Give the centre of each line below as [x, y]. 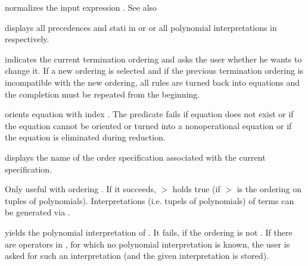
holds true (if [196, 189]
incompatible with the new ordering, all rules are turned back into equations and [153, 82]
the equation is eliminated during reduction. [85, 137]
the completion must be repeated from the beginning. [102, 94]
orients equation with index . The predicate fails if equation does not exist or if [149, 114]
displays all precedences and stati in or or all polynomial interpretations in [141, 27]
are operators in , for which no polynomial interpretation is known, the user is [147, 244]
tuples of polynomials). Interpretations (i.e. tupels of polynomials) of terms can [150, 200]
